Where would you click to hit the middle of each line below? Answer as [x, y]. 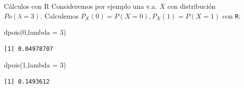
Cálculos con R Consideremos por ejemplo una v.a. [81, 6]
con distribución [191, 6]
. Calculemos [59, 15]
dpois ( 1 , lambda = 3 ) [35, 65]
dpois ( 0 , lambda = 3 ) [35, 32]
